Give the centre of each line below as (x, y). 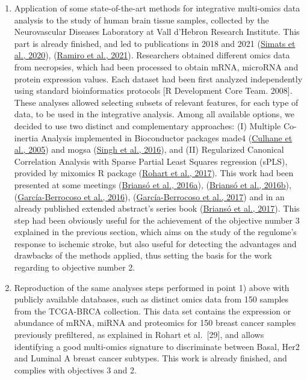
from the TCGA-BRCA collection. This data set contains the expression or (153, 311)
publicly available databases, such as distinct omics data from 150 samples (151, 299)
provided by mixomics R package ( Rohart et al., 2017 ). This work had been (154, 173)
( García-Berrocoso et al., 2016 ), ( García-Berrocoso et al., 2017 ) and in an (149, 196)
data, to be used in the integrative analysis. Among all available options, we (154, 114)
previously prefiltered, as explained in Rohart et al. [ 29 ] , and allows (139, 335)
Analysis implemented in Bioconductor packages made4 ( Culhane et (167, 137)
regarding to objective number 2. (75, 267)
